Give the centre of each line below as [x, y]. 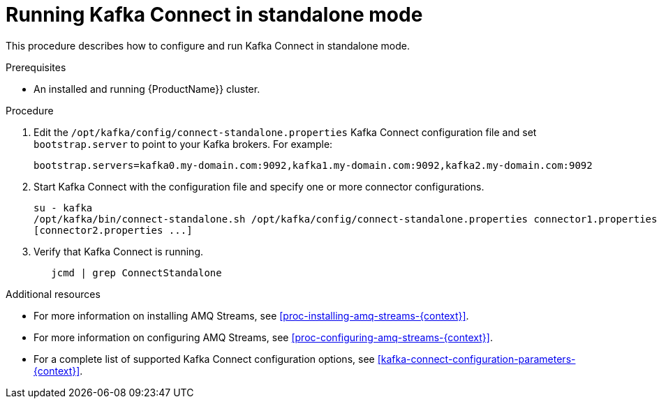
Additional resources [53, 294]
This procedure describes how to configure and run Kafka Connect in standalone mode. [208, 45]
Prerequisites [36, 67]
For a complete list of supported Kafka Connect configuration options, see [204, 359]
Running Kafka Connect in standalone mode [214, 15]
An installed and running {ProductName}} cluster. [147, 89]
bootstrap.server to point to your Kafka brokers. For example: [183, 144]
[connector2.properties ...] [113, 230]
